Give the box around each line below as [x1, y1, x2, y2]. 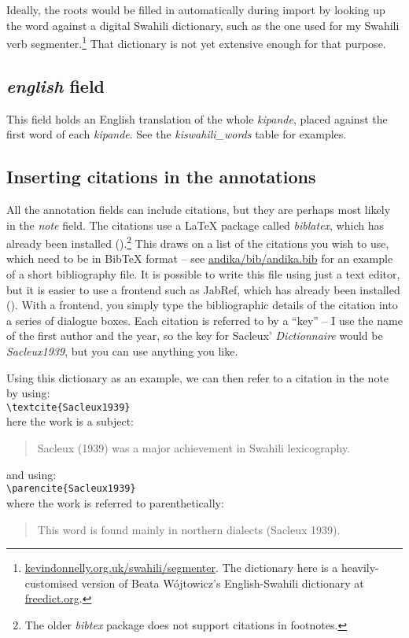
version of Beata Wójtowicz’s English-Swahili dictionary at [81, 574, 364, 591]
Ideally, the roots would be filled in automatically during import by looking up [6, 2, 385, 17]
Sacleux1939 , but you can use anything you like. [6, 343, 238, 360]
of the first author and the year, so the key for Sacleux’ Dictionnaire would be [6, 327, 383, 344]
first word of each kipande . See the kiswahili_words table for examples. [6, 126, 347, 142]
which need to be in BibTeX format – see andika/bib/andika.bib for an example [6, 250, 393, 267]
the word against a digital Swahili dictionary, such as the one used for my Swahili [6, 17, 400, 33]
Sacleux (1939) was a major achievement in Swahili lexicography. [37, 440, 351, 456]
